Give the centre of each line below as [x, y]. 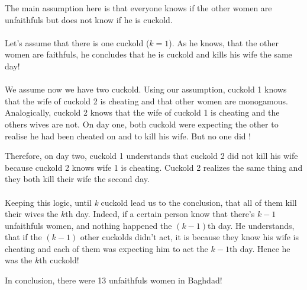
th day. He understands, [251, 225]
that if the [23, 237]
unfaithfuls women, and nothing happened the [88, 225]
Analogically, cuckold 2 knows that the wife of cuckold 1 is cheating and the [142, 112]
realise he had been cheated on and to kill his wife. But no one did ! [128, 136]
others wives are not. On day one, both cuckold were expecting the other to [142, 124]
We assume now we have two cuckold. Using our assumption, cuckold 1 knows [146, 89]
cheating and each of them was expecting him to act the [106, 248]
